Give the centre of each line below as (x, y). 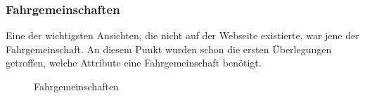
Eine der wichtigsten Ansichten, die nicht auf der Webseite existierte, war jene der (182, 35)
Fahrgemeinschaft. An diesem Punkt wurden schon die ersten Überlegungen (169, 49)
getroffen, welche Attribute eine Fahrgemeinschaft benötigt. (134, 63)
